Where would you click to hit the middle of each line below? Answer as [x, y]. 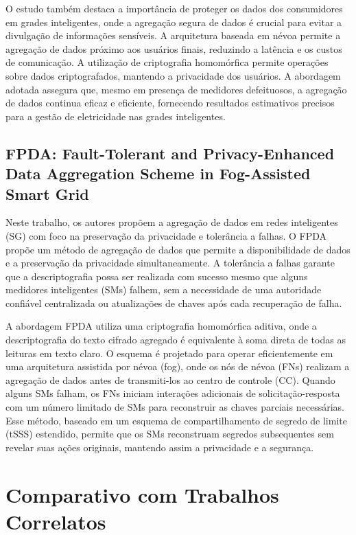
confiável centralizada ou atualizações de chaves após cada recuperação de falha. [174, 303]
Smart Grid [47, 193]
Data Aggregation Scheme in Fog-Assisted [158, 173]
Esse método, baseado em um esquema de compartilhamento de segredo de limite [176, 420]
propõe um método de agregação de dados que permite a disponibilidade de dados [178, 249]
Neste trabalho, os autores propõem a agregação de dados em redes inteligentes [172, 222]
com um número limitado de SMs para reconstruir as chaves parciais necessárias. [175, 407]
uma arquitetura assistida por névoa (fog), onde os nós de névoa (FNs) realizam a [178, 366]
